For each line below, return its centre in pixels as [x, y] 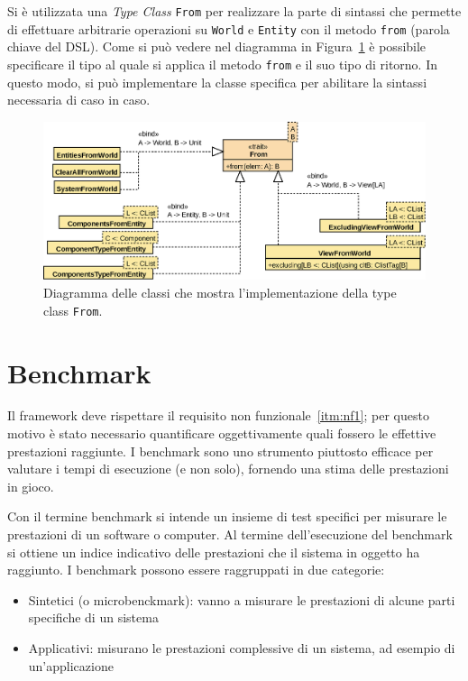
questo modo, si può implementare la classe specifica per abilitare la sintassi [217, 82]
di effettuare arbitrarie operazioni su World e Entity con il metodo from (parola [229, 28]
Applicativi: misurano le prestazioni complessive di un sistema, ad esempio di [242, 647]
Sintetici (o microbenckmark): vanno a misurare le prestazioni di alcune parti [242, 599]
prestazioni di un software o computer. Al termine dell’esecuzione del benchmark [230, 534]
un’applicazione [71, 665]
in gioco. [31, 486]
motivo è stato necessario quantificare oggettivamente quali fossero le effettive [222, 433]
